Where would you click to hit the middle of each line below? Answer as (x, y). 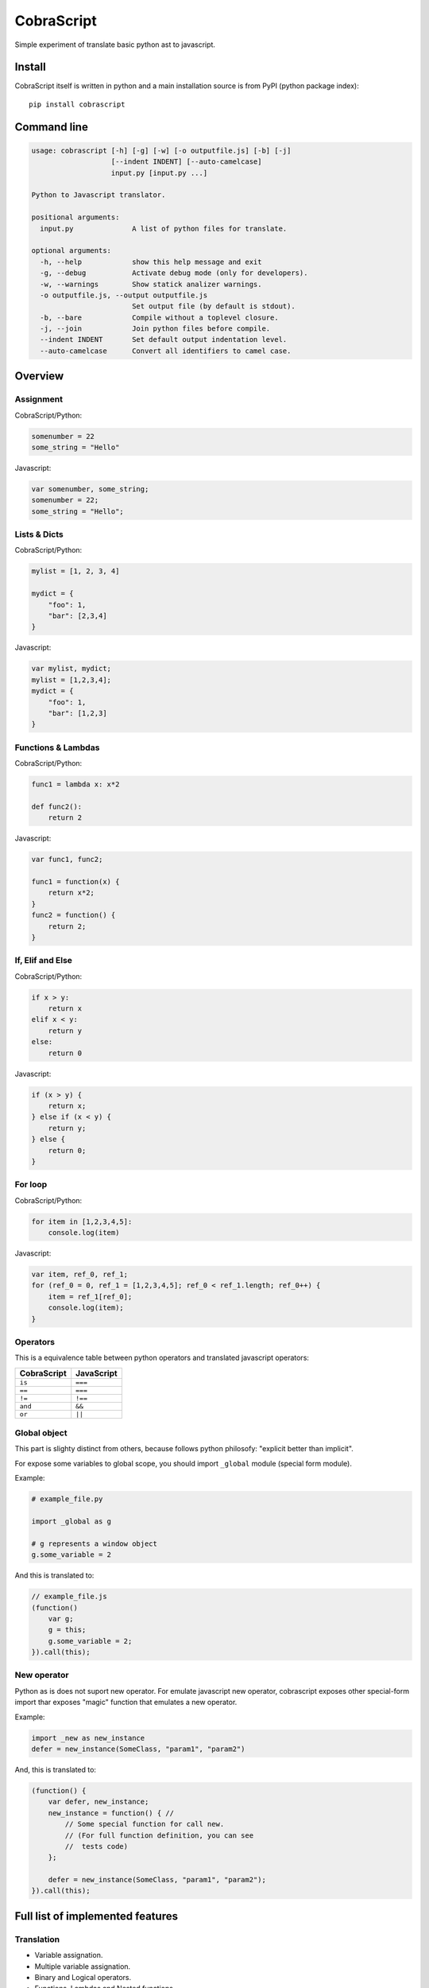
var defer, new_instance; (99, 1802)
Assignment (39, 399)
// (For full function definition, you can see (159, 1835)
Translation (37, 1939)
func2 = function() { (73, 915)
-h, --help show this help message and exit (151, 262)
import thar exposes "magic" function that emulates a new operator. (126, 1703)
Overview (39, 377)
